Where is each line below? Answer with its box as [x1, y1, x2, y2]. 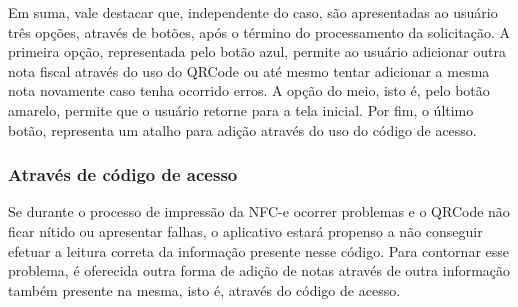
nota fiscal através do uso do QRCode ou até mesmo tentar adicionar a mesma [8, 60, 490, 81]
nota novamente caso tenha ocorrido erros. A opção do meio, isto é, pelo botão [8, 80, 490, 101]
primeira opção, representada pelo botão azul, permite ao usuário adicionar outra [8, 41, 506, 62]
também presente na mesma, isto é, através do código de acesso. [8, 279, 401, 300]
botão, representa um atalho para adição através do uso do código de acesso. [8, 119, 477, 140]
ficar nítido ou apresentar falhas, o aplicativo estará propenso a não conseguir [8, 220, 483, 241]
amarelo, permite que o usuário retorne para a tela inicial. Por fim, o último [8, 99, 474, 120]
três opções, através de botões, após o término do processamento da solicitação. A [8, 21, 510, 42]
